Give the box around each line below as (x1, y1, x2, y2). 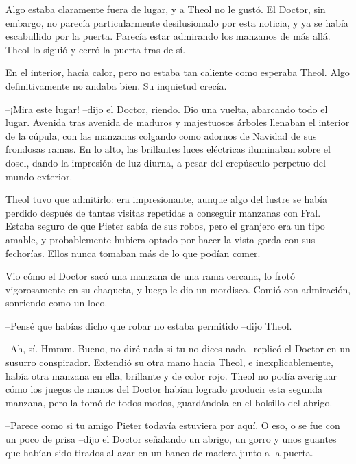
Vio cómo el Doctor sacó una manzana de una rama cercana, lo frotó (5, 269, 295, 283)
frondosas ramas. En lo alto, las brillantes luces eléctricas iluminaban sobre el (5, 142, 331, 156)
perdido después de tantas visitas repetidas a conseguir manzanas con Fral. (5, 205, 321, 219)
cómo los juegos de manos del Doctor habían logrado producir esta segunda (5, 382, 322, 396)
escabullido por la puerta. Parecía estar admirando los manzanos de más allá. (5, 29, 331, 43)
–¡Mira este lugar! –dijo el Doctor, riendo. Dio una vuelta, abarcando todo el (5, 101, 328, 116)
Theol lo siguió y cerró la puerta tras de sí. (5, 42, 186, 56)
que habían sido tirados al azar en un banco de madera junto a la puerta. (5, 445, 313, 459)
